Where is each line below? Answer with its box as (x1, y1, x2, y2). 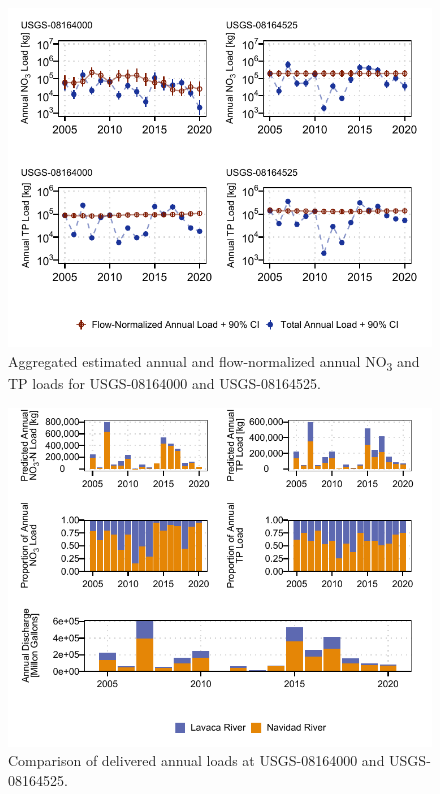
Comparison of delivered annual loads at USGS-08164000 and (8, 750, 385, 771)
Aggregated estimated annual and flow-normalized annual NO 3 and (8, 350, 420, 374)
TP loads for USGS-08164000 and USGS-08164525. (8, 372, 321, 393)
